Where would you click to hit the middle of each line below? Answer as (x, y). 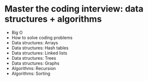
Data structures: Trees (34, 58)
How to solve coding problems (42, 38)
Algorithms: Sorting (31, 73)
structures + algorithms (53, 19)
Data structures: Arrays (35, 42)
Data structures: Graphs (35, 63)
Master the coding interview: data (74, 9)
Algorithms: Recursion (34, 68)
